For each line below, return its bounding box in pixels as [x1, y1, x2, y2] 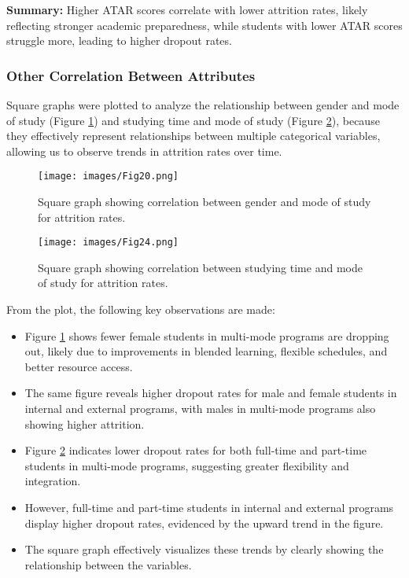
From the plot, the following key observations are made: [6, 301, 275, 318]
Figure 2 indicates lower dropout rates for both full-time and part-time [24, 442, 367, 458]
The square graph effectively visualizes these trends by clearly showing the [24, 541, 384, 558]
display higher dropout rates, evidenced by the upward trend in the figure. [24, 514, 384, 531]
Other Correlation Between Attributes [6, 65, 256, 85]
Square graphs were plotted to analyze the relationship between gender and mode [6, 97, 400, 112]
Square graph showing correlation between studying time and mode [38, 259, 363, 275]
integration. [24, 473, 81, 489]
